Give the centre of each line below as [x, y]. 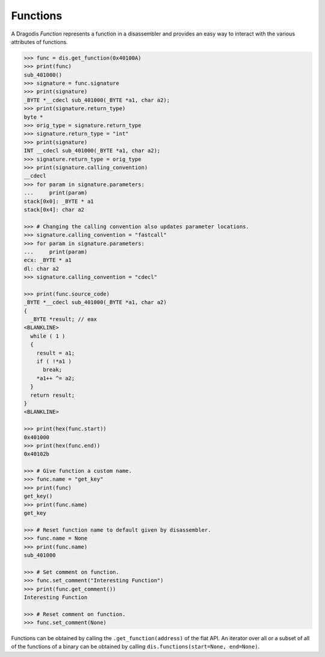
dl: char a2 [42, 269]
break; [53, 370]
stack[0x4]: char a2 [54, 210]
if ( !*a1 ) [54, 361]
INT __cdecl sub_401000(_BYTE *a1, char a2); [92, 151]
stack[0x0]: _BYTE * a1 [59, 201]
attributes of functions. [39, 42]
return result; [53, 395]
